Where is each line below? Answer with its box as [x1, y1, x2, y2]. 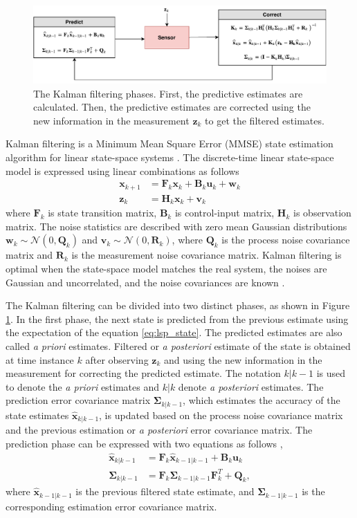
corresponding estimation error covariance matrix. [6, 499, 217, 513]
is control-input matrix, [174, 205, 275, 220]
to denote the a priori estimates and [6, 379, 160, 394]
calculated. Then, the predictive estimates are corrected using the [33, 100, 311, 114]
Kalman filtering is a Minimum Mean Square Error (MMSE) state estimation [6, 136, 333, 151]
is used [316, 366, 346, 380]
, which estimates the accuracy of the [183, 393, 340, 407]
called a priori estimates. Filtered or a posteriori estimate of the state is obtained [6, 338, 351, 353]
